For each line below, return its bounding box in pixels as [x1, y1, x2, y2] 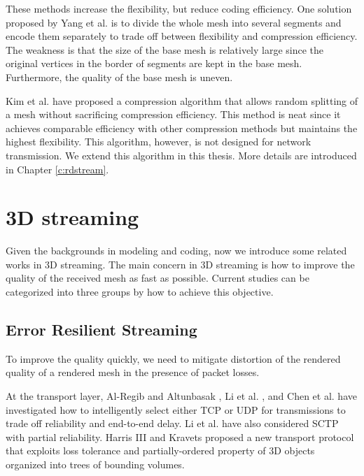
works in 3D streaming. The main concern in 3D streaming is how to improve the [6, 257, 355, 271]
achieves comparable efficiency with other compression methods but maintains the [6, 120, 358, 135]
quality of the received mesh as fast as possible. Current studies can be [6, 271, 309, 285]
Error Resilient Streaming [6, 319, 197, 340]
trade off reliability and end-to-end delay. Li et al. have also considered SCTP [6, 416, 339, 431]
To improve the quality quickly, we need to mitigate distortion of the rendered [6, 351, 341, 366]
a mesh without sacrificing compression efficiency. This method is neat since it [6, 107, 341, 122]
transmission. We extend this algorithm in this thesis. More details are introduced [6, 147, 357, 162]
